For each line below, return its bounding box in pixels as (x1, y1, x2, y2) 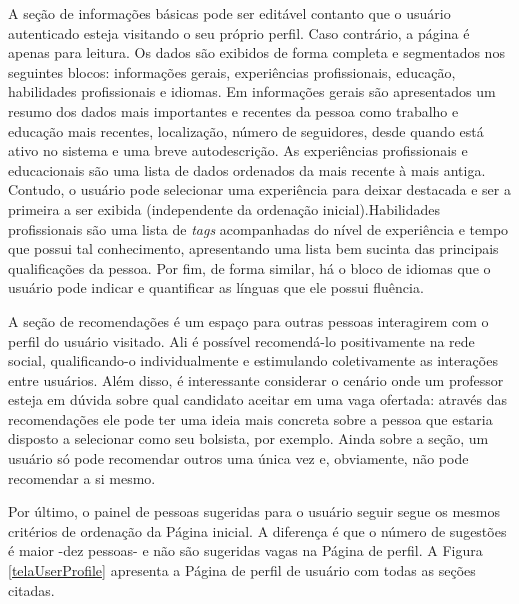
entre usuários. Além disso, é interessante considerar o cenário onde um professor (8, 369, 504, 390)
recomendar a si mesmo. (8, 467, 156, 488)
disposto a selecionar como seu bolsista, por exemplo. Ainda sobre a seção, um (8, 428, 489, 449)
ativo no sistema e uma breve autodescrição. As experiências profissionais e (8, 140, 468, 161)
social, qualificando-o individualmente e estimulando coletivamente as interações (8, 350, 498, 371)
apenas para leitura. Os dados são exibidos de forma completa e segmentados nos (8, 42, 505, 63)
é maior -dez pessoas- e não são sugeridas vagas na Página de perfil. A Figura (8, 540, 483, 561)
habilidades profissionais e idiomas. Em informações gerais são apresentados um (8, 81, 496, 102)
